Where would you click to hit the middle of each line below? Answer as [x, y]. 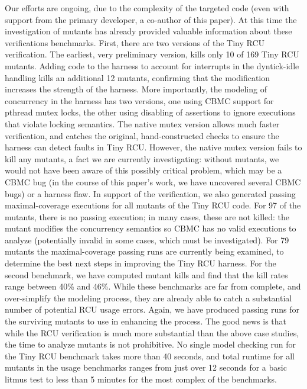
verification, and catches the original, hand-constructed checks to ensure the [142, 135]
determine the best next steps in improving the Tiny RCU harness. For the [141, 263]
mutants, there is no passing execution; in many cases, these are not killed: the [147, 216]
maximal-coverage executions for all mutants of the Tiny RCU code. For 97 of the [153, 205]
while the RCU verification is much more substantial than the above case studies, [152, 332]
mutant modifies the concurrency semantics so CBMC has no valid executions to [151, 228]
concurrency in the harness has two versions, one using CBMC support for [139, 100]
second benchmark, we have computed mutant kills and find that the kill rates [146, 274]
